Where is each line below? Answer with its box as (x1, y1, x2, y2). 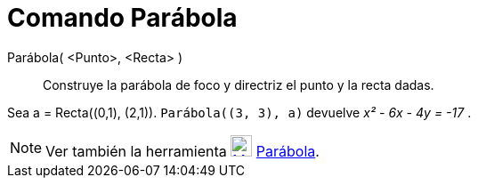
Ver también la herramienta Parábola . (45, 141, 320, 160)
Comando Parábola (7, 3, 238, 33)
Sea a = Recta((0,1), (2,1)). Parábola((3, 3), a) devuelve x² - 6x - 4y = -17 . (7, 104, 472, 120)
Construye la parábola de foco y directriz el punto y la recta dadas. (43, 76, 434, 92)
